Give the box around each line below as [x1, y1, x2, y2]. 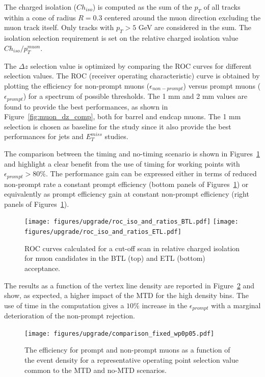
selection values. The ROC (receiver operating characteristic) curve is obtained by [4, 70, 260, 81]
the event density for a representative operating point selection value [24, 355, 238, 365]
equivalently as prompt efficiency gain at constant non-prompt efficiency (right [4, 188, 249, 199]
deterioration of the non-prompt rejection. [4, 310, 135, 321]
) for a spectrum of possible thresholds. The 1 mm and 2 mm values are [23, 91, 248, 101]
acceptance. [24, 262, 60, 273]
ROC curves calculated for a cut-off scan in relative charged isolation [24, 243, 240, 253]
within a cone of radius [4, 12, 76, 22]
